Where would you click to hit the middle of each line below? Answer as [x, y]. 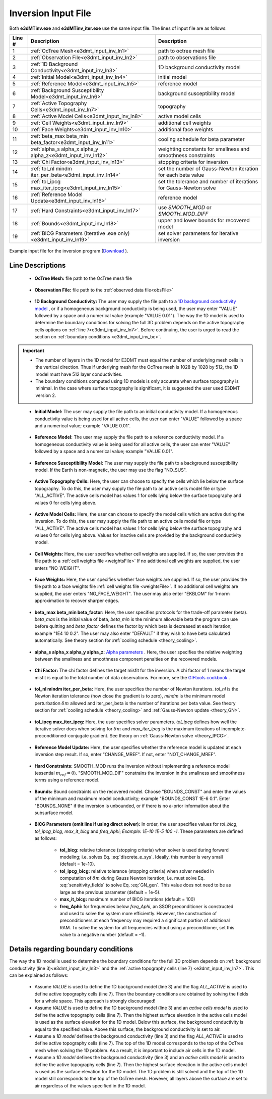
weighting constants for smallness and [204, 149]
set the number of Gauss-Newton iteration [208, 168]
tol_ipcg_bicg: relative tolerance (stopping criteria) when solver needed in [137, 871]
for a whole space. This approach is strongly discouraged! [95, 1001]
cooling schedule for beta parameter [201, 139]
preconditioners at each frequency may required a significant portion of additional [145, 920]
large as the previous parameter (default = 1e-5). [110, 892]
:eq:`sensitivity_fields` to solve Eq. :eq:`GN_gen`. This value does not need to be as [145, 885]
